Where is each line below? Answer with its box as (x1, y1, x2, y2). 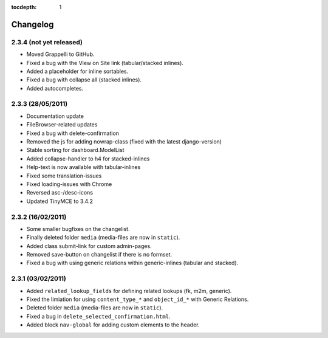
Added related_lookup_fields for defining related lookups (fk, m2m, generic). (26, 287, 232, 294)
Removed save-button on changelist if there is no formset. (26, 251, 173, 258)
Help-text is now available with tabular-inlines (26, 164, 141, 171)
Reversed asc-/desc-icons (26, 189, 94, 196)
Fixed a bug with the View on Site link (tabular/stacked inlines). (26, 59, 183, 66)
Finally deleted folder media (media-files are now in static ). (26, 234, 180, 241)
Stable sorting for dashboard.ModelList (26, 147, 125, 154)
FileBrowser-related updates (26, 121, 98, 128)
